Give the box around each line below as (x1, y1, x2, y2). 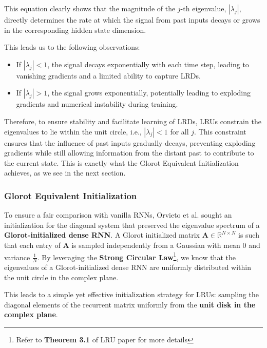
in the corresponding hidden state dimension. (4, 24, 146, 35)
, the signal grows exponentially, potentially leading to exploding (47, 87, 251, 98)
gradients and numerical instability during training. (16, 99, 178, 109)
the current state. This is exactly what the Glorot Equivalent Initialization (4, 157, 239, 168)
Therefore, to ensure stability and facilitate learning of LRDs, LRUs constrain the (4, 115, 261, 126)
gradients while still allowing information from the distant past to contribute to (4, 147, 254, 158)
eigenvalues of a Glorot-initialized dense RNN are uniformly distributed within (4, 262, 251, 273)
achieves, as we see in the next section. (4, 167, 126, 178)
